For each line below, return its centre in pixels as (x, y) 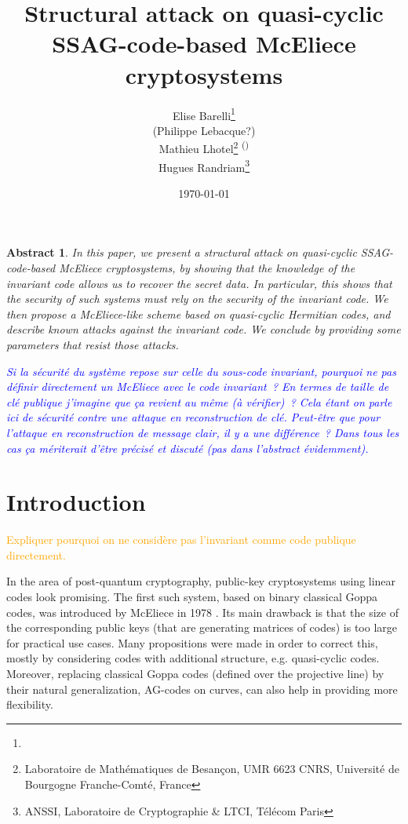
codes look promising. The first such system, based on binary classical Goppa (192, 597)
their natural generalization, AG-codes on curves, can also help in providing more (202, 689)
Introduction (76, 502)
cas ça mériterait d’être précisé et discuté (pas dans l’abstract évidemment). (188, 448)
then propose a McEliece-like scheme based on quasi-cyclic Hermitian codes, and (199, 314)
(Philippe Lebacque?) (204, 130)
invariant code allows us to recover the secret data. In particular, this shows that (199, 283)
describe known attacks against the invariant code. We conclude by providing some (204, 329)
